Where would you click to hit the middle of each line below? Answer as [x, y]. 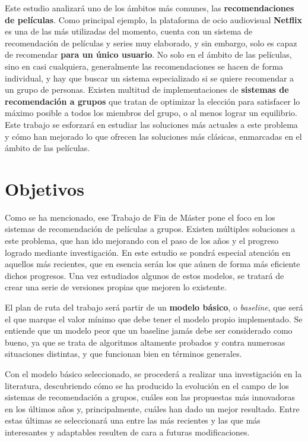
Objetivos [45, 188]
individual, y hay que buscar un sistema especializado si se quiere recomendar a [150, 78]
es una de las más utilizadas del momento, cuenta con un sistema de [129, 31]
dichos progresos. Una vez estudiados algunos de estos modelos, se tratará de [145, 275]
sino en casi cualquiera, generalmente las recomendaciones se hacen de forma [144, 66]
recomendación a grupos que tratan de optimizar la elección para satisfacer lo [153, 101]
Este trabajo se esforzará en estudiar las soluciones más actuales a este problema [151, 124]
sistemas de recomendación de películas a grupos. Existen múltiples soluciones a [150, 229]
